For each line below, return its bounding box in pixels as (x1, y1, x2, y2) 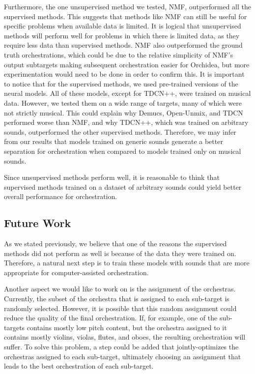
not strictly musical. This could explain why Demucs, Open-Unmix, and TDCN (4, 107, 243, 117)
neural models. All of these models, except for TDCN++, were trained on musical (4, 88, 251, 98)
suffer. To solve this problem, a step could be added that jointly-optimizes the (4, 342, 239, 352)
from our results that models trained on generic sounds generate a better (4, 136, 223, 146)
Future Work (4, 215, 71, 230)
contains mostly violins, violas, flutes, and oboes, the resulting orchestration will (4, 332, 246, 342)
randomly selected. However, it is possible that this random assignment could (4, 303, 237, 313)
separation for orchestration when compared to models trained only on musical (4, 145, 241, 156)
